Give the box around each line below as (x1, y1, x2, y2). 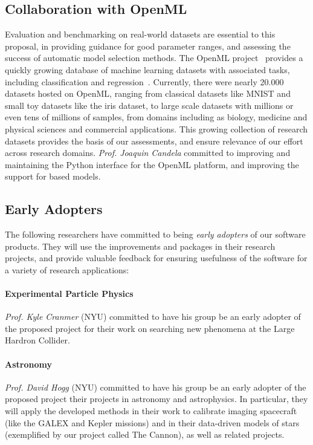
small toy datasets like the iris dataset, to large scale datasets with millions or (5, 99, 294, 111)
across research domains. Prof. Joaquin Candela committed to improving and (5, 146, 291, 159)
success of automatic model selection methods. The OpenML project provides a (5, 51, 303, 64)
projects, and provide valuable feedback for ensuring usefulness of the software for (5, 252, 308, 264)
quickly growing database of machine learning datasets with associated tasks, (5, 63, 290, 76)
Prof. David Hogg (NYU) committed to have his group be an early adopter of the (5, 380, 306, 393)
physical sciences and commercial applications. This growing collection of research (5, 122, 308, 135)
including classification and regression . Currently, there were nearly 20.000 (5, 75, 284, 88)
